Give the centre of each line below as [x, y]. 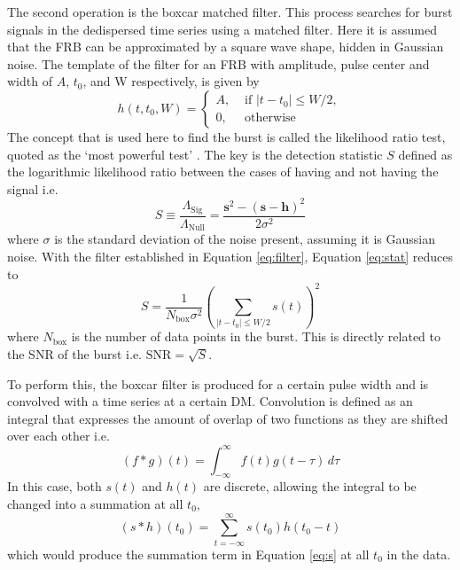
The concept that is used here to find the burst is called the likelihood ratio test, [226, 136]
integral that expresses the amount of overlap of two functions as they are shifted [228, 418]
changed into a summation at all [95, 503]
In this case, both [55, 486]
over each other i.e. [58, 436]
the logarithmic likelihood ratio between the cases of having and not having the [223, 172]
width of [30, 81]
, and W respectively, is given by [171, 81]
